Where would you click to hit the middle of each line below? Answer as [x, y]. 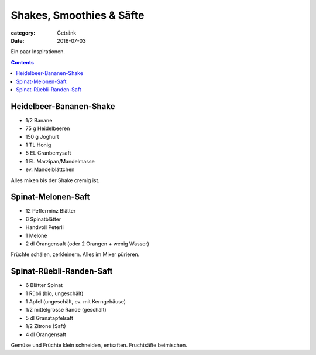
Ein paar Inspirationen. [38, 52]
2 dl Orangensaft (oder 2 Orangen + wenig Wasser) [87, 244]
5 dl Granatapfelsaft [49, 318]
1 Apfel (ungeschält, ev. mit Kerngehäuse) [75, 302]
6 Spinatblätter [43, 219]
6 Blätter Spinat [44, 285]
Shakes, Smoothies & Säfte [78, 15]
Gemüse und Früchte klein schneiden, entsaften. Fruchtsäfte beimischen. [99, 345]
